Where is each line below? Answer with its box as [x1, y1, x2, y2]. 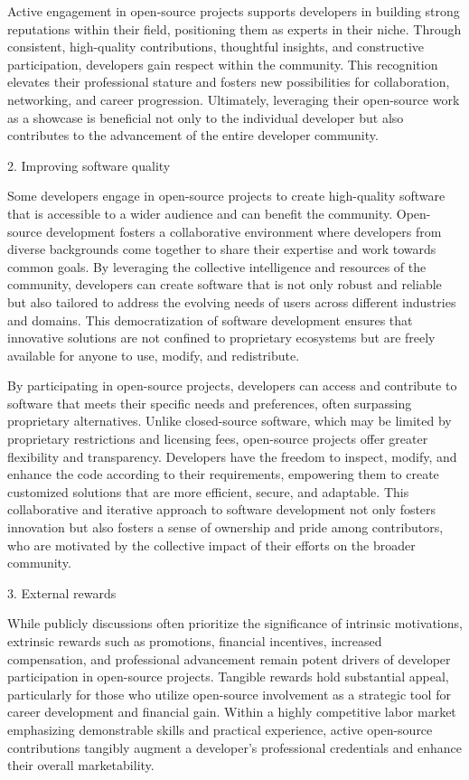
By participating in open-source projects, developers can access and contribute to [7, 376, 457, 395]
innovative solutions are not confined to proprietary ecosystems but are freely [7, 328, 436, 347]
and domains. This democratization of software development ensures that [7, 310, 413, 329]
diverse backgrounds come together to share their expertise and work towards [7, 240, 436, 258]
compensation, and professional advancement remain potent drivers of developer [7, 649, 451, 668]
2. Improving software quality [7, 155, 171, 174]
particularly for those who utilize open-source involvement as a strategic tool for [7, 684, 451, 703]
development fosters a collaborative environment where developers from [45, 221, 442, 240]
